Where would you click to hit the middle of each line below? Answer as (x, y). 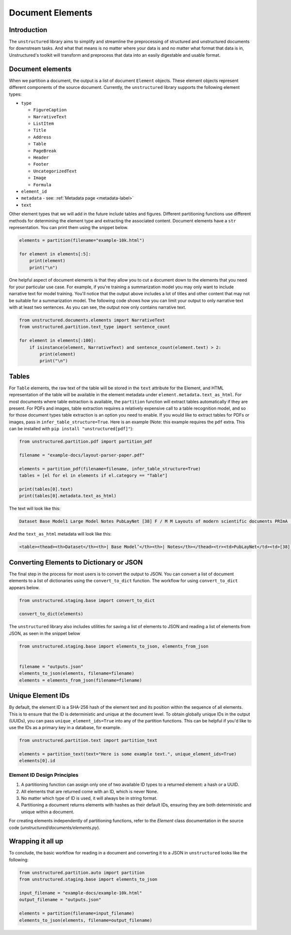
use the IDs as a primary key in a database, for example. (65, 728)
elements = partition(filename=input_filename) (77, 913)
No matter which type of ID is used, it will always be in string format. (89, 798)
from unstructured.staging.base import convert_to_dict (87, 600)
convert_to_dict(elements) (51, 614)
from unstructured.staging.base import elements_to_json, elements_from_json (114, 646)
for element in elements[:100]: (58, 341)
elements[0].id (37, 761)
